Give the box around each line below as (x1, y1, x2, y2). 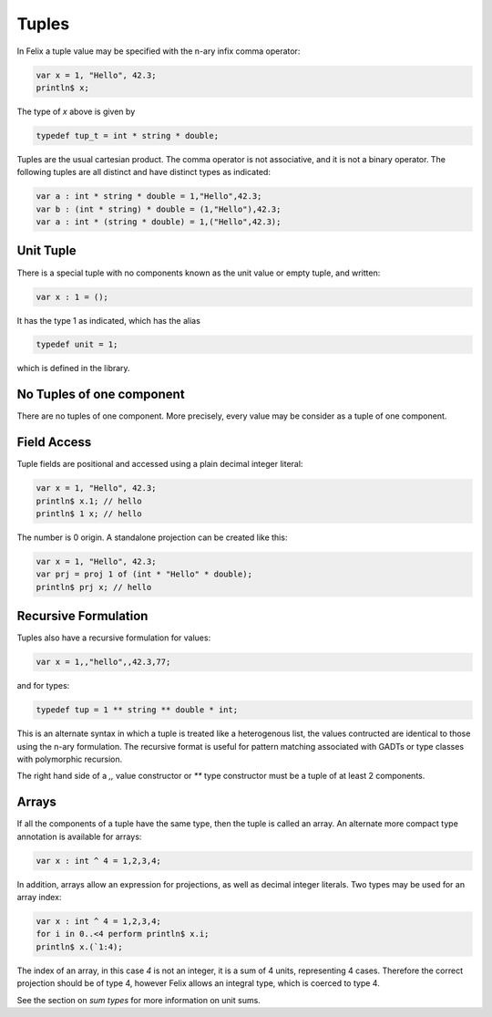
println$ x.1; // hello (36, 495, 143, 506)
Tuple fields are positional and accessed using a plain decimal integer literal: (16, 459, 303, 470)
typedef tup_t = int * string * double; (36, 130, 219, 140)
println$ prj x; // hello (36, 582, 152, 592)
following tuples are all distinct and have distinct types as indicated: (16, 167, 271, 178)
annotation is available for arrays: (16, 831, 142, 842)
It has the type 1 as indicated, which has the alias (16, 315, 200, 326)
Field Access (16, 434, 92, 451)
